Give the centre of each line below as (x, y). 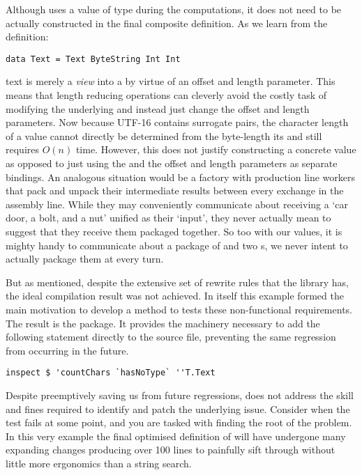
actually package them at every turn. (85, 259)
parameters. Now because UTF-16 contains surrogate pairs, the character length (177, 122)
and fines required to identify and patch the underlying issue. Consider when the (178, 408)
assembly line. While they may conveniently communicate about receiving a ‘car (177, 204)
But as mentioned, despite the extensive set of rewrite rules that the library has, (177, 282)
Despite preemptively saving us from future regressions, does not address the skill (180, 395)
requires (22, 149)
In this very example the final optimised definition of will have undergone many (176, 436)
